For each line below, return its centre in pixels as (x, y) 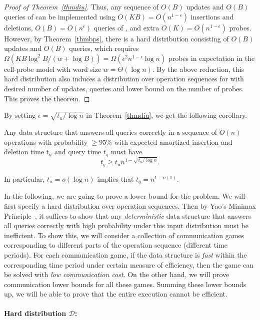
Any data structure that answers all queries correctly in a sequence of (111, 132)
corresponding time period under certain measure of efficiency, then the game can (129, 264)
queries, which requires (104, 48)
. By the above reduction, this (198, 69)
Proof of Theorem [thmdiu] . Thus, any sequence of (81, 6)
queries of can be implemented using (60, 16)
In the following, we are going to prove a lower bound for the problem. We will (125, 196)
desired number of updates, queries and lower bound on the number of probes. (124, 88)
